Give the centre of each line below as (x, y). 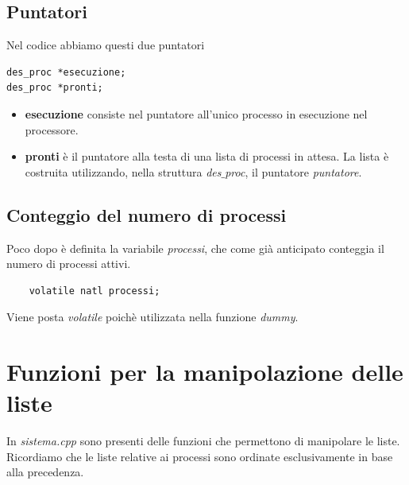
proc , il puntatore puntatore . (293, 171)
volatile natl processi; (95, 291)
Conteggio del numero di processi (147, 214)
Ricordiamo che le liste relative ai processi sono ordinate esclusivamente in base (200, 456)
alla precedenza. (45, 472)
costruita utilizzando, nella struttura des (123, 171)
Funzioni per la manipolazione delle (205, 372)
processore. (52, 129)
